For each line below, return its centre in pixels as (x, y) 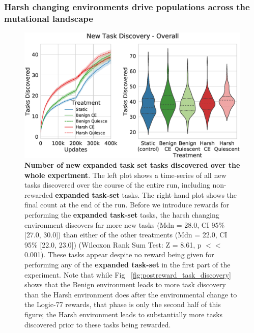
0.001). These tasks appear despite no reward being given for (119, 254)
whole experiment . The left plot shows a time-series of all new (125, 175)
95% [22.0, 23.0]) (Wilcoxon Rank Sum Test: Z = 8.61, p (113, 244)
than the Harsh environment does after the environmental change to (131, 294)
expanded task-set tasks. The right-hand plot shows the (146, 194)
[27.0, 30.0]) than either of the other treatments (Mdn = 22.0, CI (126, 235)
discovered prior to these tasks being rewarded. (98, 324)
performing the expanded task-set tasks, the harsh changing (122, 215)
